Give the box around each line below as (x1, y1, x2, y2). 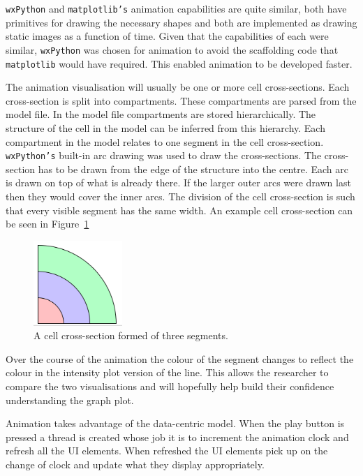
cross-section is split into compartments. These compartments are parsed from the (6, 93, 357, 107)
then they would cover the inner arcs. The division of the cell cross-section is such (6, 188, 355, 203)
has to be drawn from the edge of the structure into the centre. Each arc (38, 161, 349, 176)
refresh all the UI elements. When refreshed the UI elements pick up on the (6, 443, 328, 458)
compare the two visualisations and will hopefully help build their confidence (6, 379, 334, 394)
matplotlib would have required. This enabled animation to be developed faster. (6, 56, 353, 70)
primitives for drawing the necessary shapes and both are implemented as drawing (6, 15, 357, 29)
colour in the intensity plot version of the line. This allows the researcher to (6, 365, 329, 380)
